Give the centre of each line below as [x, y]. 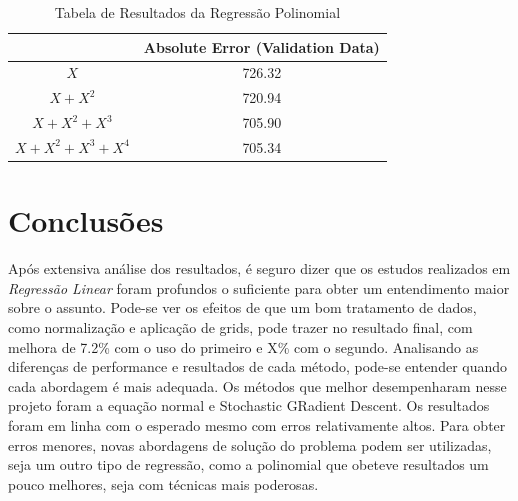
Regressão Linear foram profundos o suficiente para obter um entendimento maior [259, 287]
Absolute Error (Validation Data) [261, 46]
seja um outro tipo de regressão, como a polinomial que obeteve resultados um [248, 464]
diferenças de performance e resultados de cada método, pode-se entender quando [258, 366]
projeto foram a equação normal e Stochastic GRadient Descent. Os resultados [249, 405]
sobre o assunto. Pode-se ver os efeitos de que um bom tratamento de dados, [242, 307]
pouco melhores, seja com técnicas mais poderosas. [163, 483]
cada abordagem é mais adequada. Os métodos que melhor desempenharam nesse [257, 385]
